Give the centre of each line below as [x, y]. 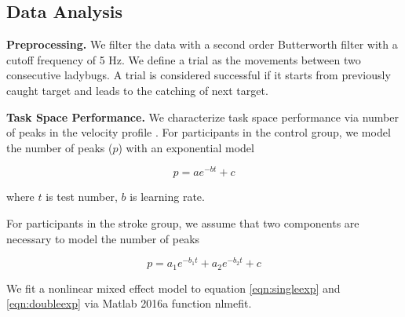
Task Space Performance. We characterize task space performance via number [202, 117]
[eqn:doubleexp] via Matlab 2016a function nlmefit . [129, 303]
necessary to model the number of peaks [103, 238]
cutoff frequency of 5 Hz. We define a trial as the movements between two [184, 59]
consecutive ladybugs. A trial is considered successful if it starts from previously [199, 75]
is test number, [82, 197]
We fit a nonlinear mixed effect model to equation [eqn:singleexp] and [173, 288]
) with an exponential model [186, 147]
